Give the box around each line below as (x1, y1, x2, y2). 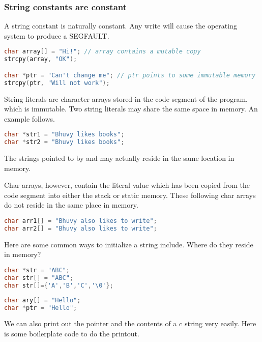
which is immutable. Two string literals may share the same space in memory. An (4, 103, 258, 114)
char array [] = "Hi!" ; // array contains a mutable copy (4, 48, 201, 55)
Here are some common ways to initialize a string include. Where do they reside (4, 239, 253, 249)
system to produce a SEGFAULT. (4, 30, 109, 41)
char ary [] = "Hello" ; (4, 296, 81, 304)
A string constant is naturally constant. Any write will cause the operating (4, 20, 237, 31)
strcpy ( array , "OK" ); (4, 55, 77, 63)
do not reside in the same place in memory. (4, 199, 138, 210)
